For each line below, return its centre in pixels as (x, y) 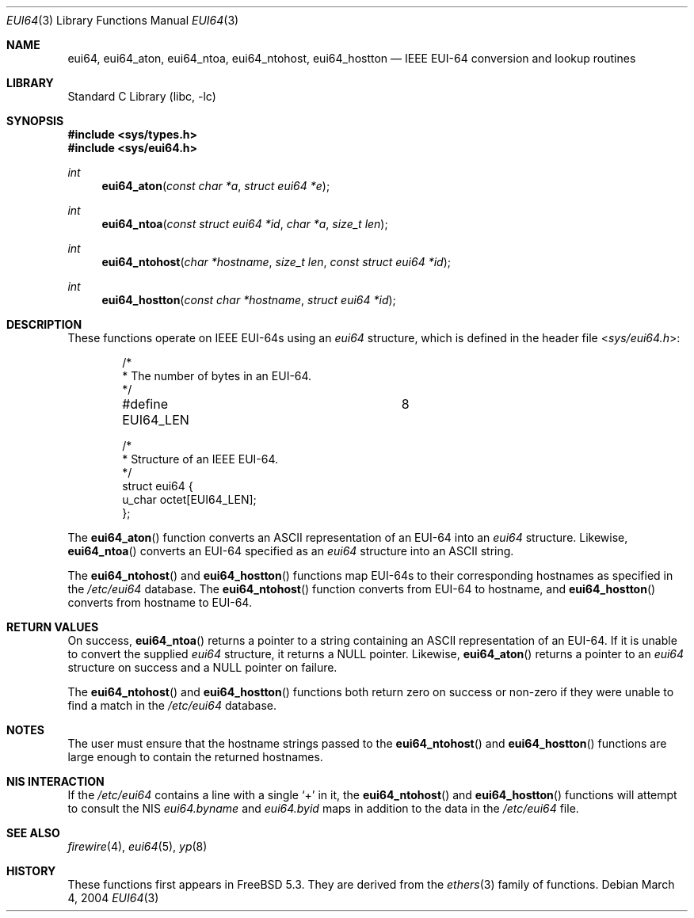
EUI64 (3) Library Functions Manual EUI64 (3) (123, 20)
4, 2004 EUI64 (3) (113, 898)
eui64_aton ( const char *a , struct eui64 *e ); (216, 186)
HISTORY (31, 871)
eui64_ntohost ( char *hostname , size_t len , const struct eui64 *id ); (276, 262)
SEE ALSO (33, 833)
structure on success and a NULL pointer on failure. (202, 667)
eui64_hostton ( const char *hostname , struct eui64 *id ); (249, 300)
